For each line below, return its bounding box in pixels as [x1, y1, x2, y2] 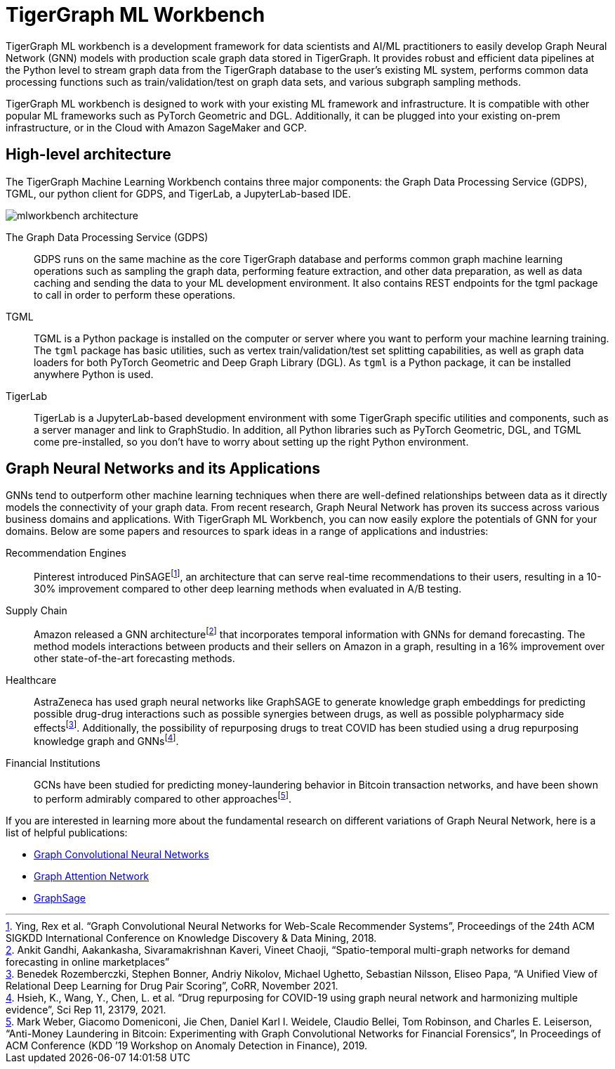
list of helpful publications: [6, 826, 128, 838]
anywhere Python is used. [34, 368, 154, 380]
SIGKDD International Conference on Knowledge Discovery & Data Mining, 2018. [6, 931, 377, 944]
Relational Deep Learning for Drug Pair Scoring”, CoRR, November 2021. [6, 979, 338, 992]
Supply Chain [6, 604, 67, 617]
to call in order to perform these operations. [34, 288, 236, 301]
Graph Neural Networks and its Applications [6, 460, 320, 478]
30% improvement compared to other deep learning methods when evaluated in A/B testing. [34, 583, 462, 595]
